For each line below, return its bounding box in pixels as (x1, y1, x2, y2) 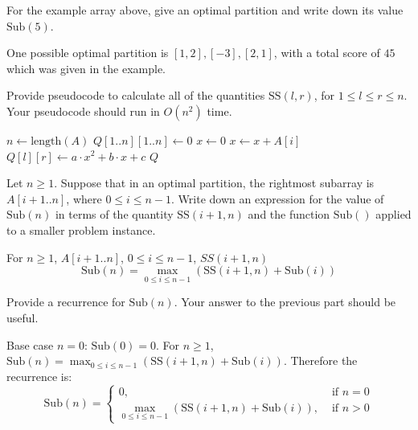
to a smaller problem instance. (6, 221, 156, 238)
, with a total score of (273, 44, 380, 61)
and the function (248, 206, 330, 223)
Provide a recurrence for (6, 293, 125, 310)
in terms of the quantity (55, 206, 174, 223)
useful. (6, 309, 39, 326)
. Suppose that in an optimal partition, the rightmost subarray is (54, 174, 375, 191)
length (31, 135, 62, 147)
